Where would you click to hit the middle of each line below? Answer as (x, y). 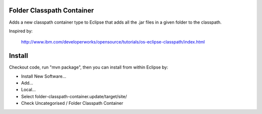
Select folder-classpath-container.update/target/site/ (74, 96)
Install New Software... (44, 76)
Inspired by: (21, 31)
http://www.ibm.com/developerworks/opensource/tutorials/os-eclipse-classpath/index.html (113, 42)
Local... (28, 90)
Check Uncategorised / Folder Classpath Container (72, 103)
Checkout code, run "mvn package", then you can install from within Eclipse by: (89, 67)
